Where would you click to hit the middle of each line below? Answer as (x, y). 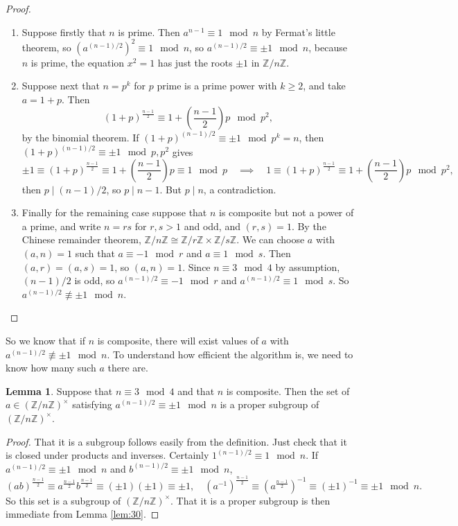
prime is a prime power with (217, 86)
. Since (196, 266)
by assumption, (308, 266)
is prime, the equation (78, 62)
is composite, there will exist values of (178, 340)
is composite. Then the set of (288, 391)
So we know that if (46, 340)
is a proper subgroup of (270, 404)
